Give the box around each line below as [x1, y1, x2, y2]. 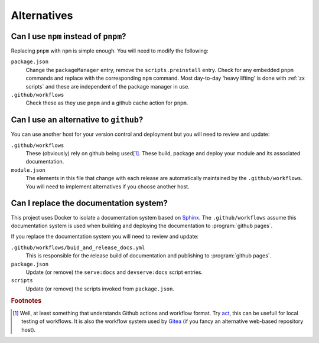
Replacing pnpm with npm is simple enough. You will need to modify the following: [11, 47, 209, 54]
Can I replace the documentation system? [11, 198, 168, 208]
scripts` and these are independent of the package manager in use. [25, 83, 190, 90]
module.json [11, 166, 45, 174]
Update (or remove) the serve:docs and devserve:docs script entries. [25, 269, 203, 276]
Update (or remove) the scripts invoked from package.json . [25, 285, 174, 292]
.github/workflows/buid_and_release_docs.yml [11, 244, 145, 251]
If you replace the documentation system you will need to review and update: [11, 233, 199, 240]
